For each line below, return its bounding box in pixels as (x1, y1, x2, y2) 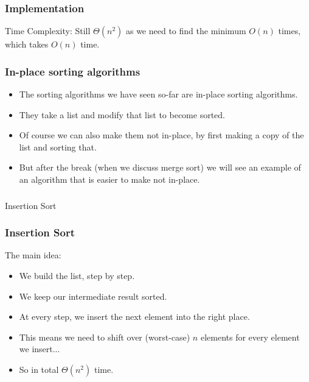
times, (278, 24, 301, 37)
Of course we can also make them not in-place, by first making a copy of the (19, 129, 304, 141)
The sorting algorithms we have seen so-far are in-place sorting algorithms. (19, 88, 298, 101)
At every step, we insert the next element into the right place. (19, 310, 250, 323)
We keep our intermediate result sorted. (19, 289, 167, 302)
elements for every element (200, 330, 300, 343)
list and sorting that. (19, 140, 97, 153)
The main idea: (5, 249, 61, 261)
